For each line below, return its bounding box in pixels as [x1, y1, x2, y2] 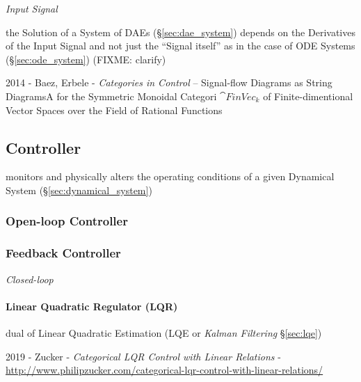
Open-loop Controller [6, 212, 128, 230]
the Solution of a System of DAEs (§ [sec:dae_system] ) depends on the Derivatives [6, 24, 355, 39]
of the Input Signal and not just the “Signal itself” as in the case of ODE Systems [6, 38, 355, 53]
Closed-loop [6, 271, 54, 286]
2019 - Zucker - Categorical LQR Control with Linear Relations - [6, 349, 281, 363]
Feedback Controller [6, 244, 121, 262]
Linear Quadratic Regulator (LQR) [6, 299, 178, 313]
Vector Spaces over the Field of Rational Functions [6, 102, 223, 117]
